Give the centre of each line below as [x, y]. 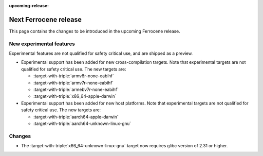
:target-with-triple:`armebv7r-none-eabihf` [76, 89]
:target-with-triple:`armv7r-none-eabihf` [74, 83]
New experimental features [42, 44]
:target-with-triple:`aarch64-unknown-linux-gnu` [82, 123]
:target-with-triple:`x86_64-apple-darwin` [75, 96]
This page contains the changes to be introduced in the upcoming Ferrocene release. [94, 31]
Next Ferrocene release [45, 19]
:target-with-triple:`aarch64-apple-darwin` [76, 117]
